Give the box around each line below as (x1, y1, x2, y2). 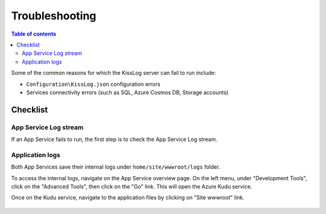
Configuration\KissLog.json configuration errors (26, 80, 161, 88)
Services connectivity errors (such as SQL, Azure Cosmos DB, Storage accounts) (26, 88, 229, 96)
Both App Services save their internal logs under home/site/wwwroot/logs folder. (11, 163, 220, 170)
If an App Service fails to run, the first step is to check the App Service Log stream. (11, 136, 217, 143)
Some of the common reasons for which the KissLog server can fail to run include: (11, 70, 217, 77)
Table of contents (11, 30, 57, 37)
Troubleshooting (11, 9, 97, 22)
